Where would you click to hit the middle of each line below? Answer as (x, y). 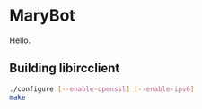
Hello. (20, 40)
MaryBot (43, 16)
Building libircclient (65, 68)
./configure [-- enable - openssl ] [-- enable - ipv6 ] (102, 89)
